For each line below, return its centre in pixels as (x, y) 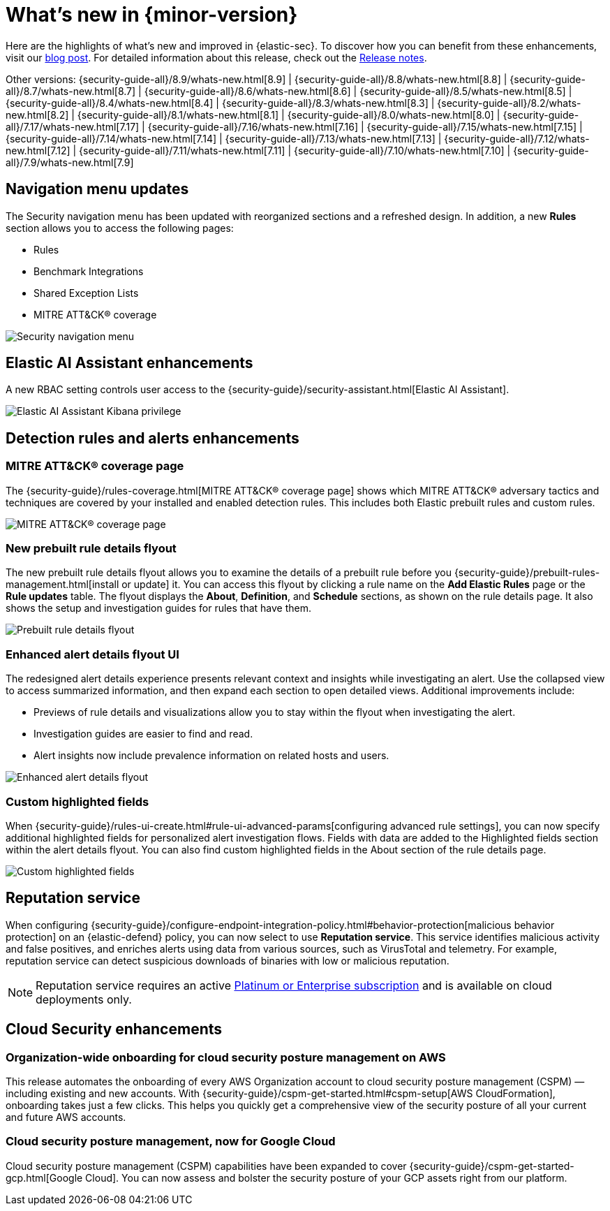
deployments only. (84, 999)
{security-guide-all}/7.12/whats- (517, 138)
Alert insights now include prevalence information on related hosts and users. (211, 756)
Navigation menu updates (97, 189)
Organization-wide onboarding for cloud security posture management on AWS (226, 1057)
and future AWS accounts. (66, 1117)
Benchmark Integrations (89, 271)
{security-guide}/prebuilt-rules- (527, 573)
